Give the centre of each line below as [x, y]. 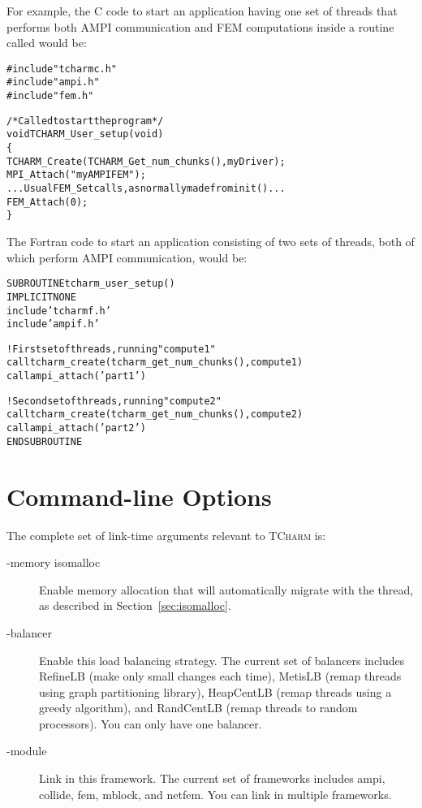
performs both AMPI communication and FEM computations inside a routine [200, 26]
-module [27, 751]
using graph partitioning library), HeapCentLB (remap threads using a [215, 691]
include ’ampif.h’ [53, 324]
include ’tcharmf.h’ [59, 311]
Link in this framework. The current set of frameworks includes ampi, [212, 778]
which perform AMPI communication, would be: [127, 257]
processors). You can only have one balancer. [151, 723]
